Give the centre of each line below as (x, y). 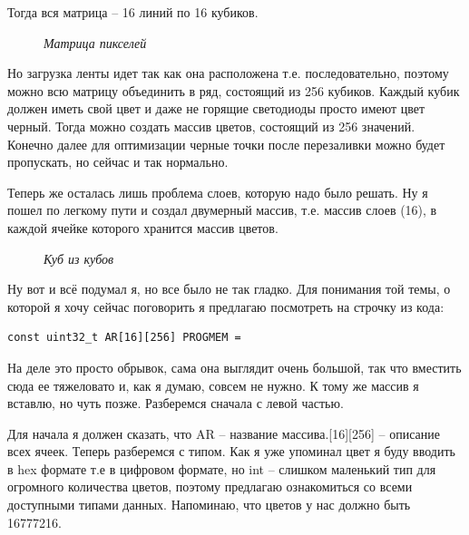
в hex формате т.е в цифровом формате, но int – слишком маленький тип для (222, 468)
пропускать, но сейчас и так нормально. (118, 162)
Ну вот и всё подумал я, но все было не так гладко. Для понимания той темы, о (229, 289)
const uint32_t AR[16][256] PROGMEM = (124, 338)
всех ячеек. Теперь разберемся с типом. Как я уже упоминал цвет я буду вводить (231, 451)
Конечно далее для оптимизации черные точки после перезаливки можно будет (226, 144)
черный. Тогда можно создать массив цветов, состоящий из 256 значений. (211, 126)
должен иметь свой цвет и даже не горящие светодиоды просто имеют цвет (216, 108)
